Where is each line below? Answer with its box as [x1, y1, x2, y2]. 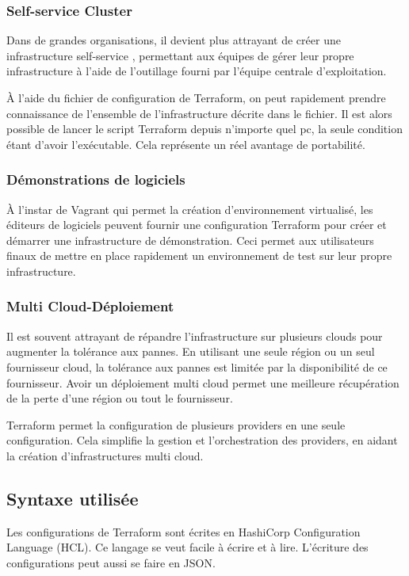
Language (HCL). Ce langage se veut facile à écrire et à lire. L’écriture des [6, 539, 369, 555]
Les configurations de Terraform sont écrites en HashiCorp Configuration [6, 523, 361, 540]
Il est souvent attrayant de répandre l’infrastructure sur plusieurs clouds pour [6, 327, 383, 344]
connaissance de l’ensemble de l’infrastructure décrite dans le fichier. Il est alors [6, 105, 392, 121]
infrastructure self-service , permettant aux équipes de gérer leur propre [6, 47, 354, 63]
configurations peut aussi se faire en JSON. [6, 554, 216, 570]
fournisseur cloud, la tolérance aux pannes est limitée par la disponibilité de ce [6, 358, 388, 375]
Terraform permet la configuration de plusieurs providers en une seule [6, 416, 346, 433]
